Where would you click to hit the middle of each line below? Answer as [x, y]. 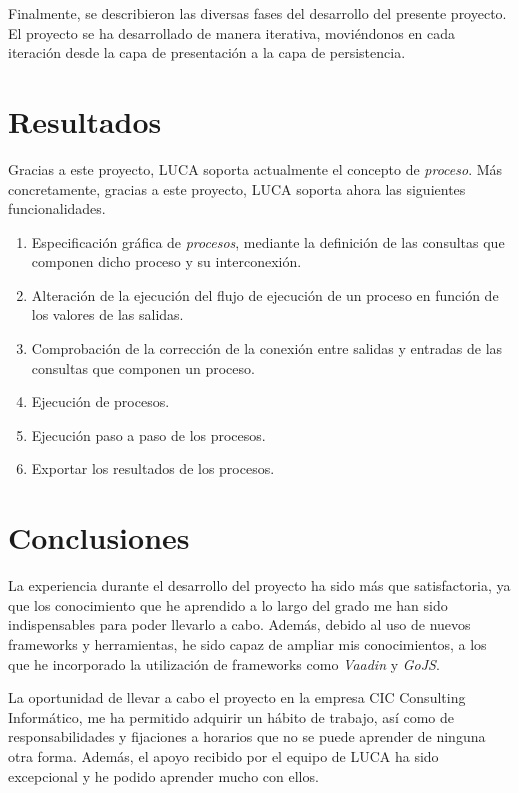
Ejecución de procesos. [100, 401]
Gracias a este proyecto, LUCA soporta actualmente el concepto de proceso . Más [255, 168]
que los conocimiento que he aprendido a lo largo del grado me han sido [228, 604]
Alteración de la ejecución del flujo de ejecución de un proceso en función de [265, 294]
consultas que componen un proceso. [143, 367]
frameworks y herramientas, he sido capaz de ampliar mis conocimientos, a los [247, 643]
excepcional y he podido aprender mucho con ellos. [163, 775]
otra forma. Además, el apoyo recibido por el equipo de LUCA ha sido [223, 755]
